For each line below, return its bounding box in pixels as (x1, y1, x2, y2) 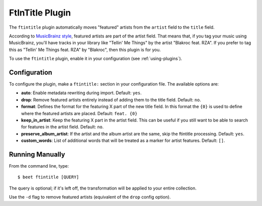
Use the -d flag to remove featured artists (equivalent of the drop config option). (9, 194, 171, 200)
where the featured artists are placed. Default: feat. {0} (21, 110, 138, 116)
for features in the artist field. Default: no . (21, 124, 104, 130)
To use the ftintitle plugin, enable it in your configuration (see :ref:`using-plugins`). (9, 56, 182, 62)
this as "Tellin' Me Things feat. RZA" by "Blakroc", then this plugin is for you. (9, 47, 161, 52)
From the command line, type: (9, 163, 69, 169)
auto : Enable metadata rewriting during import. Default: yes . (21, 90, 142, 96)
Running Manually (9, 150, 65, 158)
